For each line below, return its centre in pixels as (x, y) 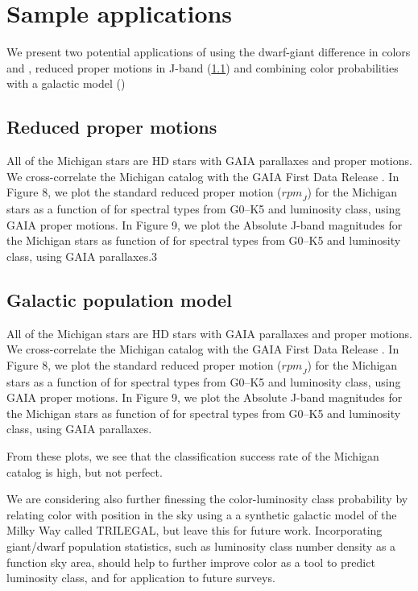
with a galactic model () (66, 83)
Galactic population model (119, 299)
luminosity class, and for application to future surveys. (141, 578)
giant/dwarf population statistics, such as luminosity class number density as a (201, 546)
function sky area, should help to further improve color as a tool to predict (191, 562)
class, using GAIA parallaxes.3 (82, 256)
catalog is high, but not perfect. (85, 471)
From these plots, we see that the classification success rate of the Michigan (193, 456)
